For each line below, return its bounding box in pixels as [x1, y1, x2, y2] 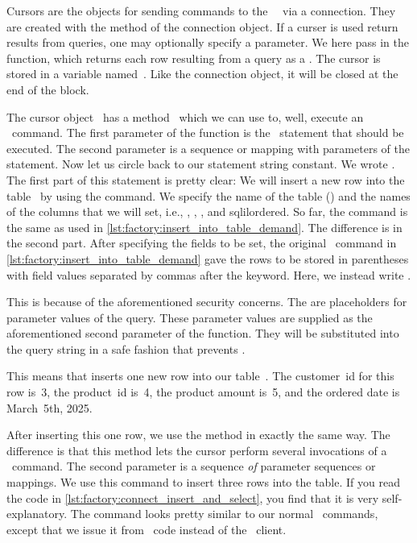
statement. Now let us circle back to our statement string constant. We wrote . [6, 155, 395, 172]
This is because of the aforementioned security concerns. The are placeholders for [6, 293, 407, 310]
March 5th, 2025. [6, 399, 93, 416]
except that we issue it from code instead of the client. [6, 520, 287, 537]
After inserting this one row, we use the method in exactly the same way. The [6, 426, 390, 443]
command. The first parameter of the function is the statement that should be [11, 124, 404, 141]
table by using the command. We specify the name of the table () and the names [6, 187, 411, 204]
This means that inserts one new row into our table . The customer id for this [6, 367, 394, 384]
